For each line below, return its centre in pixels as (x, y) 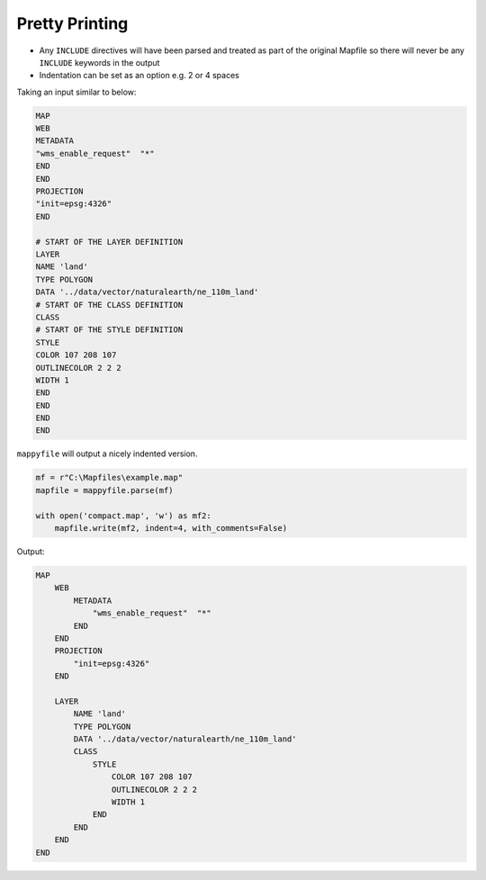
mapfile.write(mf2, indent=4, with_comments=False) (171, 528)
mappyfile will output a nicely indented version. (107, 453)
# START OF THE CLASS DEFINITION (109, 305)
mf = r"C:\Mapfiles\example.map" (109, 478)
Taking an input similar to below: (76, 92)
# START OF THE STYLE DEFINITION (109, 330)
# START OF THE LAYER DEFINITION (109, 242)
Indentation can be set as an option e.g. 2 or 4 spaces (139, 76)
